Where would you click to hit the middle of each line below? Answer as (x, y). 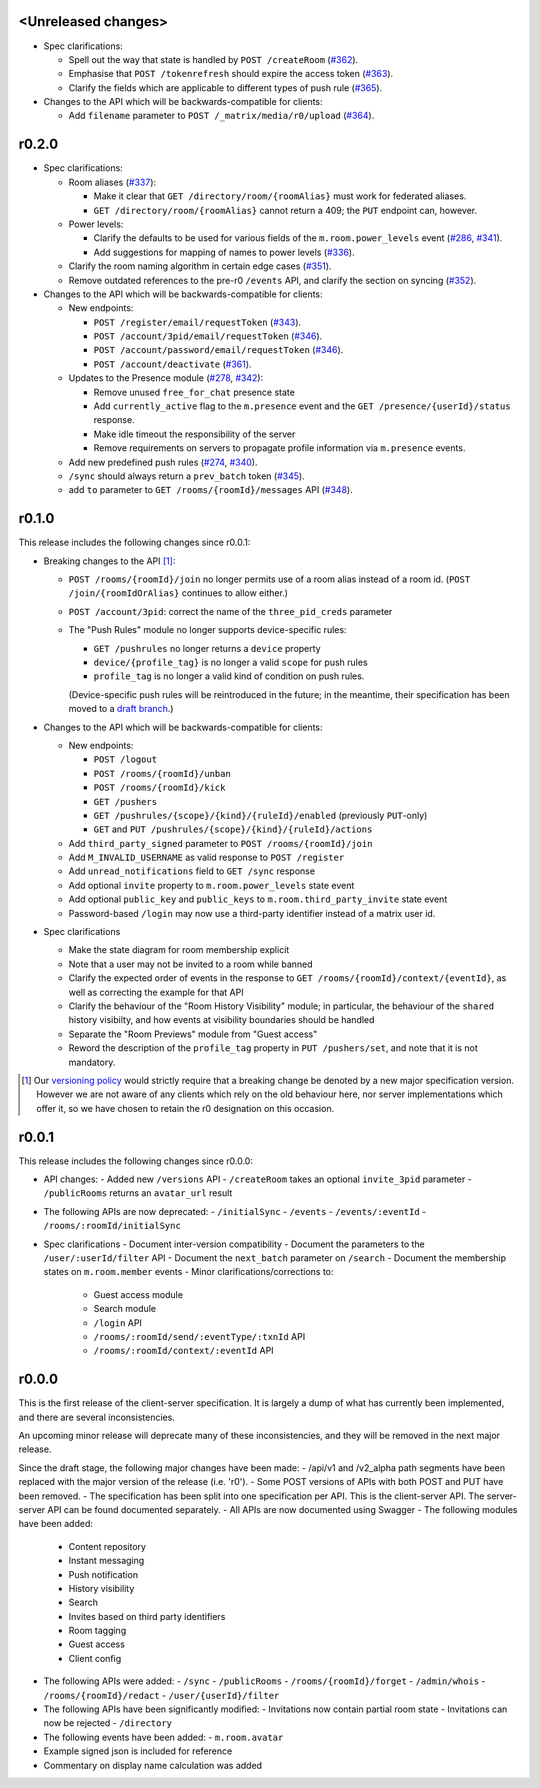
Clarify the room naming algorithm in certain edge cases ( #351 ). (200, 266)
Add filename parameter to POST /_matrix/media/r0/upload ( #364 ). (221, 116)
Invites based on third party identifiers (147, 1616)
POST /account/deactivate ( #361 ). (172, 364)
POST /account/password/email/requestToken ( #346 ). (218, 350)
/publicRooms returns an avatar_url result (138, 1193)
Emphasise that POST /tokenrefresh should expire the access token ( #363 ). (231, 74)
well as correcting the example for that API (156, 992)
